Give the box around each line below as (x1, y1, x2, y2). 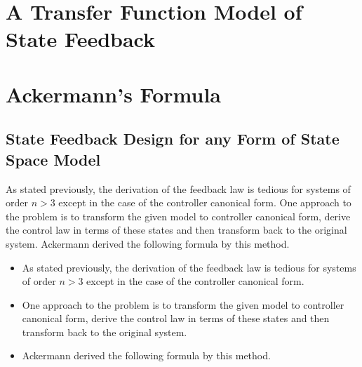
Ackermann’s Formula (6, 79, 221, 108)
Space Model (6, 148, 101, 170)
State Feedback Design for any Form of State (6, 128, 340, 149)
